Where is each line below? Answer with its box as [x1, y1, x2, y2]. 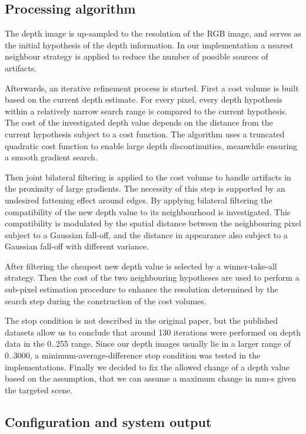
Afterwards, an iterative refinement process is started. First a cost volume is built [5, 81, 299, 94]
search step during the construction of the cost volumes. [5, 294, 207, 307]
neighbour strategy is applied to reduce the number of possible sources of [5, 50, 268, 63]
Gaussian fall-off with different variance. [5, 240, 149, 252]
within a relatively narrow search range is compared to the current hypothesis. [5, 104, 288, 117]
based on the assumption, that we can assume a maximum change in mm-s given [5, 372, 297, 384]
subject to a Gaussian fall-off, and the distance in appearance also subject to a [5, 228, 288, 241]
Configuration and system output [5, 412, 212, 430]
